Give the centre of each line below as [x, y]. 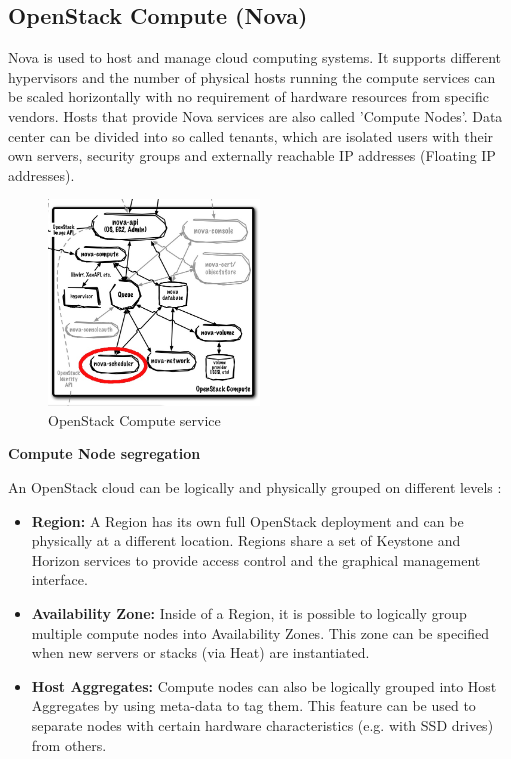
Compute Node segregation [104, 453]
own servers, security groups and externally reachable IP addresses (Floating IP [252, 155]
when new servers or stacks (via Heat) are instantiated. [200, 652]
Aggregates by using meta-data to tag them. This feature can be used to [253, 705]
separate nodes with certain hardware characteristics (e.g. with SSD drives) [262, 725]
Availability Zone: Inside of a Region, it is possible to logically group [249, 613]
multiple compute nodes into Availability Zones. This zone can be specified [260, 632]
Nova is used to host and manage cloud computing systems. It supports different [254, 57]
